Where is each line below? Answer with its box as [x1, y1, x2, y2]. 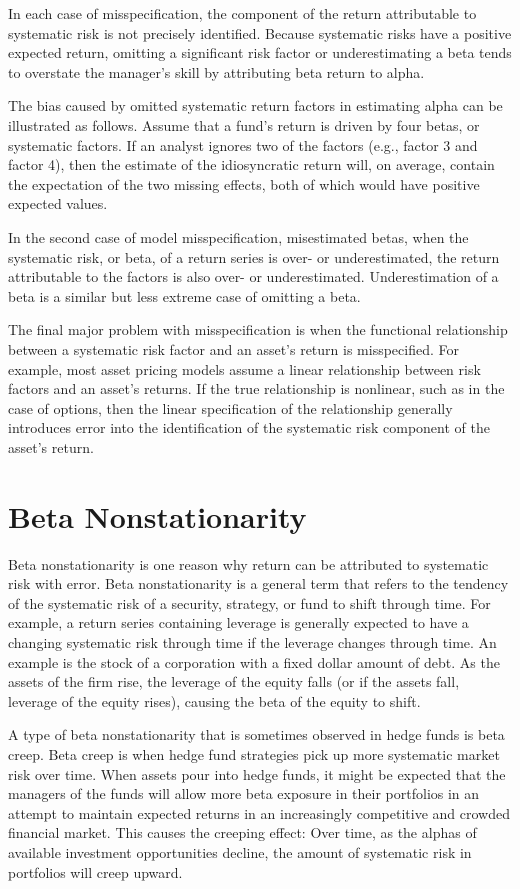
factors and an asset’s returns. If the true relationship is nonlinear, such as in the [8, 378, 505, 399]
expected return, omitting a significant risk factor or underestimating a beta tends [8, 42, 512, 63]
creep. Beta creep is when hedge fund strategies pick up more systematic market [8, 743, 500, 764]
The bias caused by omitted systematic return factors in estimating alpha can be [8, 95, 503, 116]
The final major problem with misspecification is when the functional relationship [8, 319, 508, 340]
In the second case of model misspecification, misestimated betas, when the [8, 226, 469, 247]
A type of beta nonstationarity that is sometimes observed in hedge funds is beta [8, 724, 505, 745]
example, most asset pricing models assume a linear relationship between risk [8, 358, 481, 379]
